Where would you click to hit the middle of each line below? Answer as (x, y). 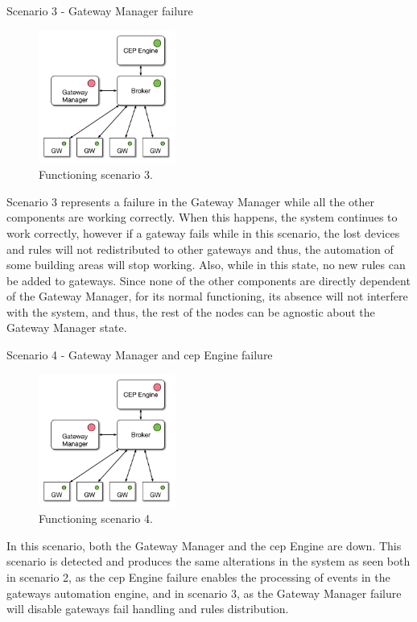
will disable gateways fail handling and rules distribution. (148, 609)
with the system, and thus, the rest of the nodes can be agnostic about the (191, 311)
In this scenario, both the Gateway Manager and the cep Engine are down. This (204, 545)
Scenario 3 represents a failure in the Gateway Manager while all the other (191, 201)
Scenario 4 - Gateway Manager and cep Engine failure (140, 355)
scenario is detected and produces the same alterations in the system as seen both (208, 561)
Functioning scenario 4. (96, 518)
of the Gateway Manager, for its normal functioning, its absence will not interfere (207, 296)
